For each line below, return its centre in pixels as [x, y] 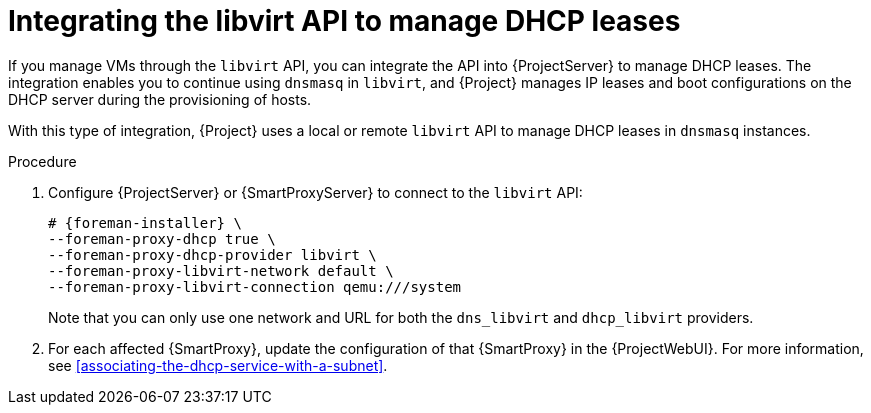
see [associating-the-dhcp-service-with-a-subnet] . [218, 365]
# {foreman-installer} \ [145, 222]
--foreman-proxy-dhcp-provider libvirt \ [212, 254]
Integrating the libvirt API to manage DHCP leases [344, 21]
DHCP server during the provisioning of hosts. [160, 99]
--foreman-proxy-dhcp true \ [162, 238]
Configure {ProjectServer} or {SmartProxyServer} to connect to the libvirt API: [315, 192]
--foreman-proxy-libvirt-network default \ [221, 270]
